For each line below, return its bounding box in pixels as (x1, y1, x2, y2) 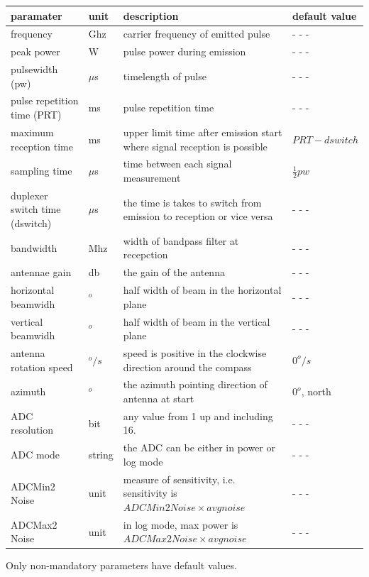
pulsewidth (11, 62, 58, 77)
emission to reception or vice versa (123, 209, 273, 224)
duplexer (11, 187, 48, 202)
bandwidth (11, 240, 57, 255)
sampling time (11, 163, 72, 178)
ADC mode (11, 447, 60, 462)
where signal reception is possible (123, 138, 268, 153)
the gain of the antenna (123, 265, 225, 280)
